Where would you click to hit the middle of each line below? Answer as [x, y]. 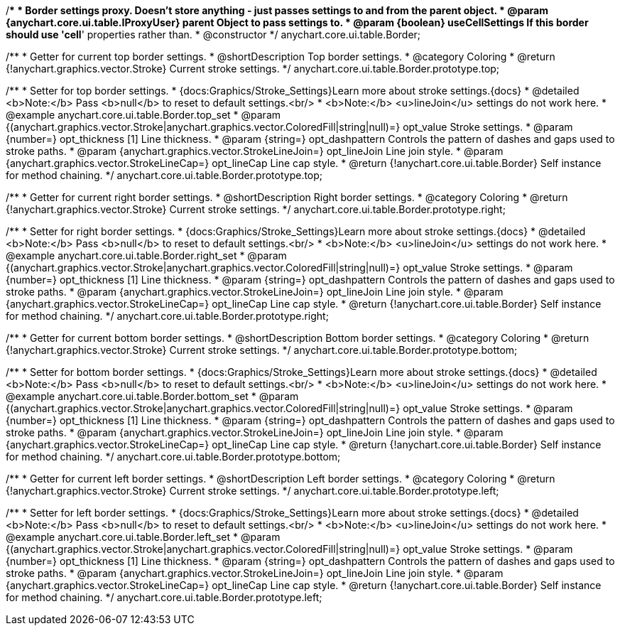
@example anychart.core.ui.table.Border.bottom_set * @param [152, 396]
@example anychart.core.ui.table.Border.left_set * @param [143, 537]
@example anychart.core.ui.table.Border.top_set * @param [143, 115]
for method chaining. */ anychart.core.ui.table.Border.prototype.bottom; [173, 457]
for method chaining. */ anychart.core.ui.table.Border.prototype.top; [164, 175]
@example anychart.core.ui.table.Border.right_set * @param [146, 255]
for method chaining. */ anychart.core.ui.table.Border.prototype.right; [167, 316]
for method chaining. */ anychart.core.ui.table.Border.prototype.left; [164, 597]
